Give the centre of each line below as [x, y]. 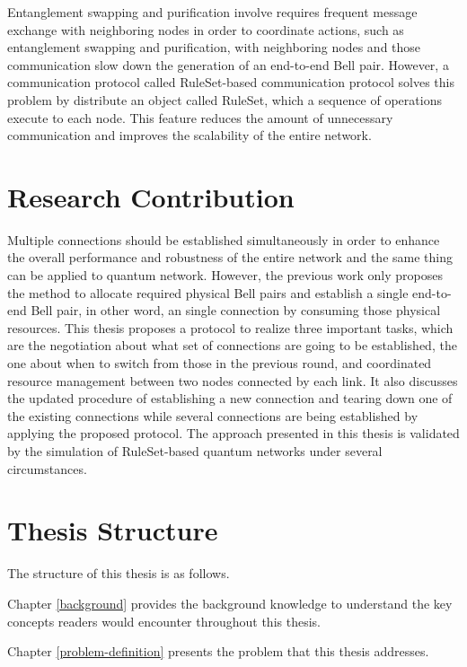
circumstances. [47, 468]
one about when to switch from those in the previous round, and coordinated [220, 363]
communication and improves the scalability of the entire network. [189, 135]
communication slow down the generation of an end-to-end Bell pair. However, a [228, 64]
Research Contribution [151, 196]
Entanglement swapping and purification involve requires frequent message [212, 12]
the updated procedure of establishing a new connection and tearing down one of [230, 398]
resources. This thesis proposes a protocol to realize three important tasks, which [230, 327]
